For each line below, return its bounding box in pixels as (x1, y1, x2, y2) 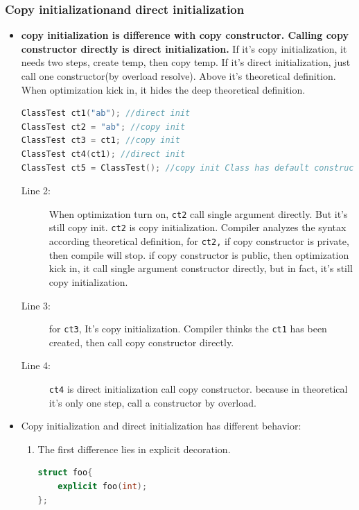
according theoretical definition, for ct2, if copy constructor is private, (49, 234, 349, 248)
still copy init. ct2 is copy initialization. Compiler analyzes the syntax (49, 220, 347, 235)
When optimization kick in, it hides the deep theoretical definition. (21, 82, 306, 96)
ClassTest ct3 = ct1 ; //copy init (21, 135, 180, 146)
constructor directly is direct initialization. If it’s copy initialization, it (21, 41, 347, 56)
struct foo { (37, 468, 93, 478)
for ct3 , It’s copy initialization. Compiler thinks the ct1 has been (49, 321, 327, 336)
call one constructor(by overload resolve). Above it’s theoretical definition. (21, 69, 336, 83)
